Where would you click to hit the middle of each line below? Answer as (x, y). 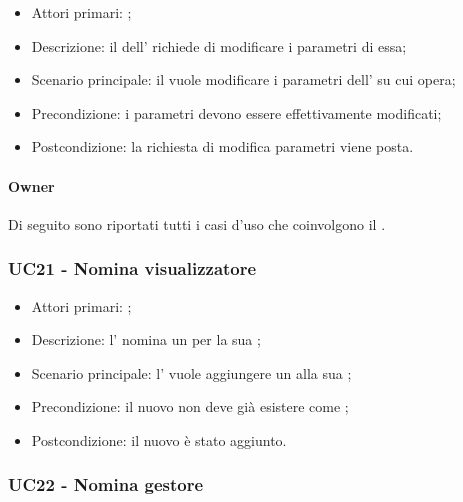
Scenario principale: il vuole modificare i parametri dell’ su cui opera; (243, 79)
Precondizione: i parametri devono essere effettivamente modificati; (236, 112)
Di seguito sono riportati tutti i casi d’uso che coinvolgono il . (197, 223)
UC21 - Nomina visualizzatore (132, 268)
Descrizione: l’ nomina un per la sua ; (146, 339)
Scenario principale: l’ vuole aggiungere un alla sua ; (191, 372)
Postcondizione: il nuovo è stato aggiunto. (159, 439)
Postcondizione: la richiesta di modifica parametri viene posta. (222, 146)
